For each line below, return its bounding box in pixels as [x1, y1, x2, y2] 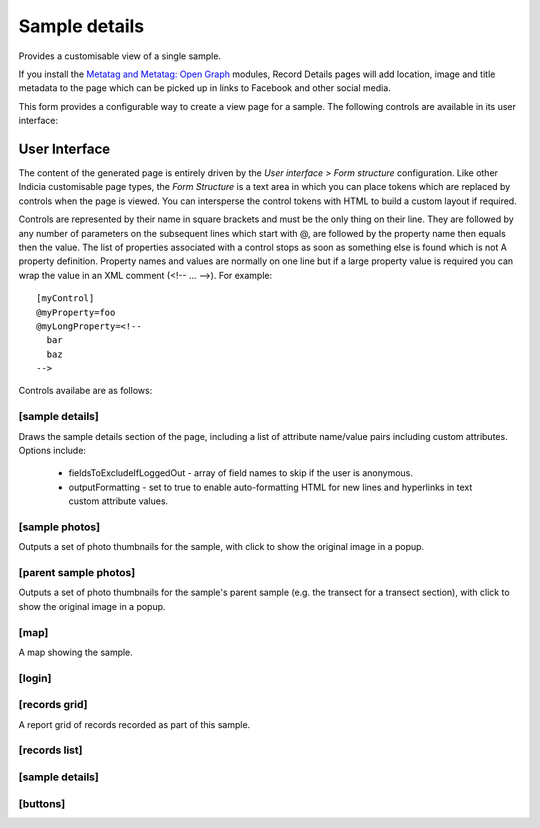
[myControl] [36, 293, 95, 304]
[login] [18, 671, 52, 685]
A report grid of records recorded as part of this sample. [18, 718, 251, 730]
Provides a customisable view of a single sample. [18, 50, 222, 62]
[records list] [18, 743, 83, 757]
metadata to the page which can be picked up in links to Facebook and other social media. [18, 82, 392, 94]
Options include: [18, 445, 87, 457]
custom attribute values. [68, 495, 169, 507]
